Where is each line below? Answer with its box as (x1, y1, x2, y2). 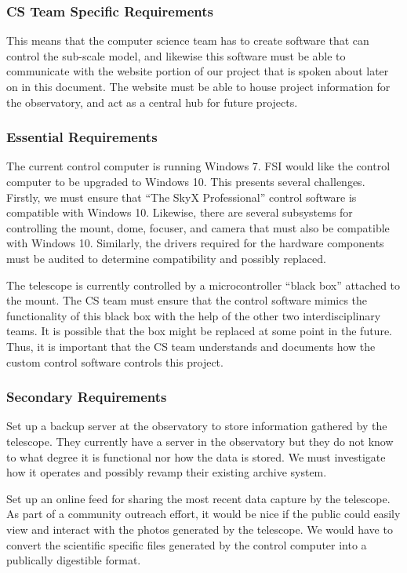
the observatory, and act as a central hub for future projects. (6, 93, 298, 110)
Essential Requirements (6, 127, 158, 147)
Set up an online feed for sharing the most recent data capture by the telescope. (6, 490, 391, 506)
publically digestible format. (6, 552, 141, 568)
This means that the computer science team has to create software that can (6, 32, 369, 49)
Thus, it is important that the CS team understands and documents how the (6, 338, 376, 354)
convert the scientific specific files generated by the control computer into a (6, 536, 367, 553)
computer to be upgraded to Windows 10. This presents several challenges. (6, 173, 365, 189)
